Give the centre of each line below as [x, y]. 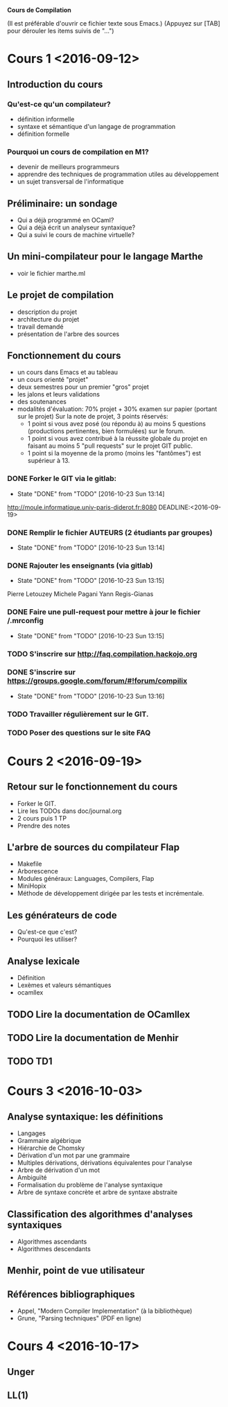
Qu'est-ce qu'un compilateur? [59, 104]
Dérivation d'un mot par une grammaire [73, 1155]
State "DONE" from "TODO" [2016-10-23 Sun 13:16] [91, 696]
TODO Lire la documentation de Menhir [93, 1038]
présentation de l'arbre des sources [68, 334]
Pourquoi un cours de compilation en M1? [78, 152]
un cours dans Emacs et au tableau [68, 372]
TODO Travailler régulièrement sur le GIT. [78, 714]
